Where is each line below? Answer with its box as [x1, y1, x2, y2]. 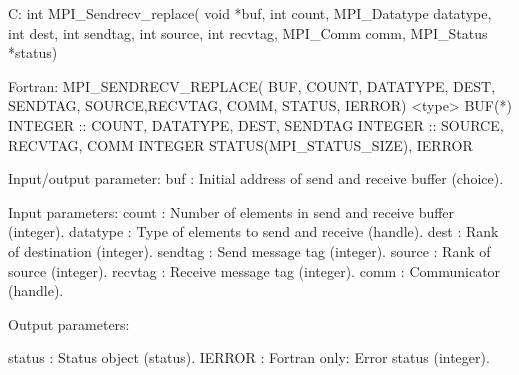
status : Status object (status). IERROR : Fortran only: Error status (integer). [8, 347, 490, 368]
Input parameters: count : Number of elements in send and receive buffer [8, 201, 455, 222]
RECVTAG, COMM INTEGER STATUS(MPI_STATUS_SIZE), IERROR [8, 134, 473, 155]
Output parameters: [8, 313, 130, 334]
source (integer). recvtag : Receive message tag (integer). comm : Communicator [8, 260, 501, 281]
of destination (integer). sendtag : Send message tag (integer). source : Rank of [8, 240, 491, 261]
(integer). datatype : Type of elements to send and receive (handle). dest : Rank [8, 221, 499, 242]
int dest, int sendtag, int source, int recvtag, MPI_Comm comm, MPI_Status [8, 22, 488, 43]
